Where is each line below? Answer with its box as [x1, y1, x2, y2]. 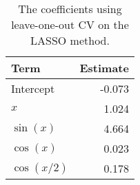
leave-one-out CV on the [11, 17, 129, 32]
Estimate [79, 60, 129, 76]
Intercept [11, 80, 55, 96]
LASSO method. [30, 32, 110, 48]
